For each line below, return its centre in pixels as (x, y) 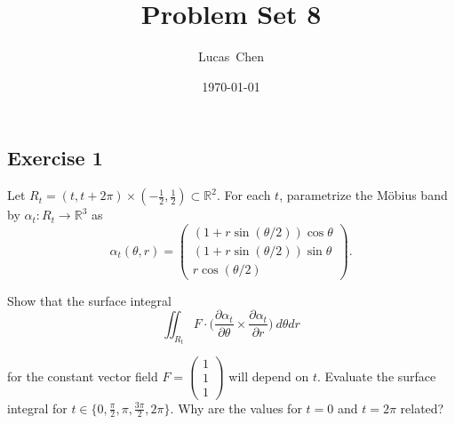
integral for (37, 408)
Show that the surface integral (89, 300)
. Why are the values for (236, 408)
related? (422, 408)
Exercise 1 (55, 158)
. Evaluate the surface (376, 376)
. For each (243, 195)
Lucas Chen (231, 56)
